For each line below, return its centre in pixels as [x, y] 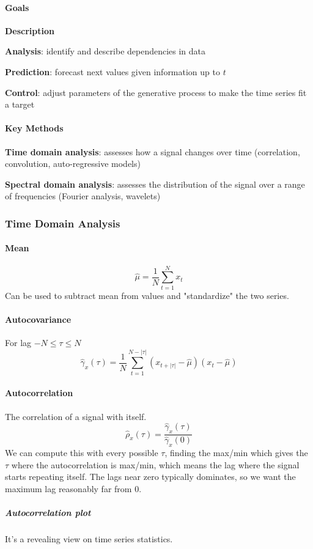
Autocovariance [38, 319]
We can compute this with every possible [82, 453]
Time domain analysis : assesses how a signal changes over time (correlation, [153, 151]
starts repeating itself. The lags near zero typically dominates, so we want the [150, 477]
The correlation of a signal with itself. [76, 416]
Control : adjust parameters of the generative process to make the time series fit [156, 92]
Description [30, 30]
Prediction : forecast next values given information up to [112, 71]
